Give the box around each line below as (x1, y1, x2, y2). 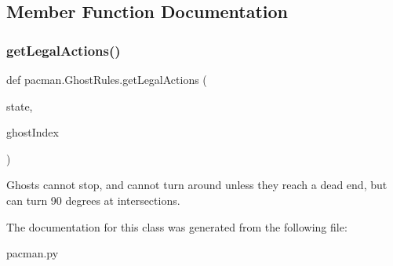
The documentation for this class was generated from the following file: (6, 218, 348, 235)
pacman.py (6, 245, 59, 261)
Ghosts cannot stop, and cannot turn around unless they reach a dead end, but (6, 177, 388, 193)
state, (6, 97, 33, 114)
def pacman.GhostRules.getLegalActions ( (6, 71, 207, 87)
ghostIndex (6, 124, 59, 140)
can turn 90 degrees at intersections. (6, 191, 180, 208)
